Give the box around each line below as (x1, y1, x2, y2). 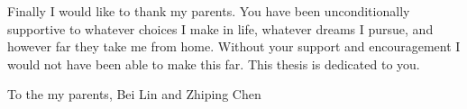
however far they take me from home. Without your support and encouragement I (7, 37, 461, 56)
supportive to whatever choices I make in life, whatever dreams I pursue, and (7, 19, 434, 38)
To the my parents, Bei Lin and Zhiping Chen (7, 85, 261, 104)
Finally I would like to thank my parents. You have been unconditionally (7, 2, 410, 20)
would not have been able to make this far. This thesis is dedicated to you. (7, 54, 420, 73)
